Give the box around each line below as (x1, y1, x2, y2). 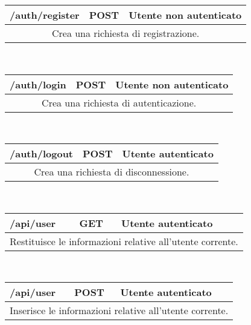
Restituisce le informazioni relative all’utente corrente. (10, 234, 238, 248)
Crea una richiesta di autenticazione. (42, 95, 197, 110)
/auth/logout (10, 146, 74, 161)
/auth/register (10, 8, 80, 22)
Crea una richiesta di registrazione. (51, 26, 200, 40)
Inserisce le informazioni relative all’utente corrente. (10, 303, 229, 318)
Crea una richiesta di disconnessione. (34, 165, 189, 179)
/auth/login (10, 77, 66, 91)
